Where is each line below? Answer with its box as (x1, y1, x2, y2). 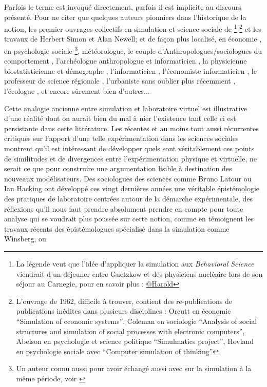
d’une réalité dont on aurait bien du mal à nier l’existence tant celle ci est (4, 113, 236, 124)
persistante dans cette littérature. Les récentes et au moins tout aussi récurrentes (4, 123, 259, 133)
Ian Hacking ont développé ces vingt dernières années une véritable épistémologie (4, 183, 259, 194)
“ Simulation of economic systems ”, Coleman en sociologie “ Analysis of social (16, 315, 257, 326)
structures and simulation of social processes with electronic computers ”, (16, 325, 245, 336)
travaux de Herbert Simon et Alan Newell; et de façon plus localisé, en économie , (4, 33, 262, 44)
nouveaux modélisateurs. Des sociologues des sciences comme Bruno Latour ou (4, 173, 252, 184)
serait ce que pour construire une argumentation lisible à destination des (4, 163, 232, 174)
